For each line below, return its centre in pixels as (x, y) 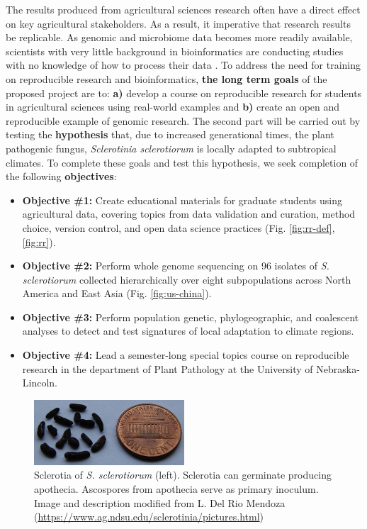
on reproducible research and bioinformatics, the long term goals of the (166, 78)
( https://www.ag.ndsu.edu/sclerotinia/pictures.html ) (149, 517)
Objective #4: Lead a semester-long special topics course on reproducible (186, 355)
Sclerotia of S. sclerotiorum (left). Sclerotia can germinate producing (183, 475)
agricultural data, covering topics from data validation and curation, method (189, 214)
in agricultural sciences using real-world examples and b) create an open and (173, 107)
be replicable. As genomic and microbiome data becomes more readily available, (179, 37)
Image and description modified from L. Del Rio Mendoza (160, 502)
